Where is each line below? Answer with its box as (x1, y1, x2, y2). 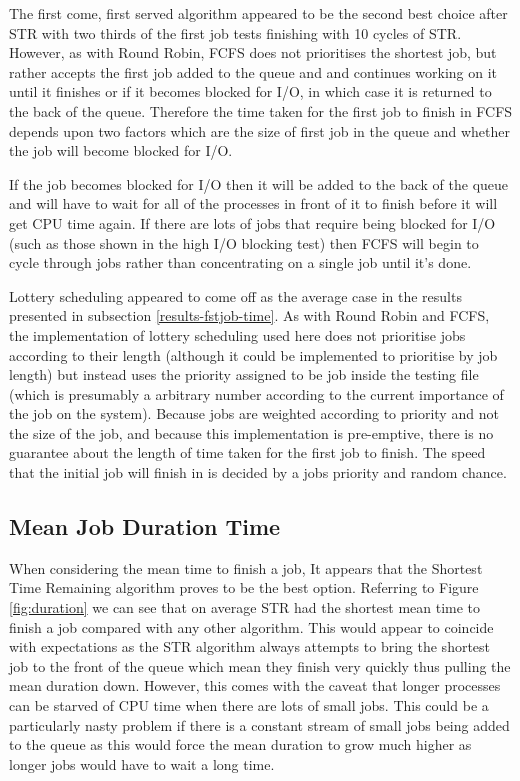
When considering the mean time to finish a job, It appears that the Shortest (9, 557, 483, 578)
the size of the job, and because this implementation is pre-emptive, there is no (9, 422, 494, 443)
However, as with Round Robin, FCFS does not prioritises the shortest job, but (9, 42, 497, 63)
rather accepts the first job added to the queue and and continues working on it (9, 61, 498, 82)
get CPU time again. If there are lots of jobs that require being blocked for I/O (9, 212, 496, 233)
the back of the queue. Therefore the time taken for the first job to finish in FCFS (9, 100, 513, 121)
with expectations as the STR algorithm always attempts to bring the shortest (9, 636, 491, 657)
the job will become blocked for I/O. (9, 140, 233, 161)
